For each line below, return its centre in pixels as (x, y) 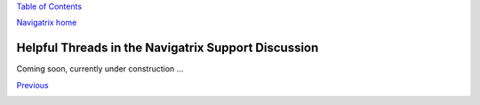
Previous (32, 85)
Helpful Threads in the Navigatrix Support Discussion (168, 48)
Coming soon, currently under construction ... (100, 69)
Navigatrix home (47, 23)
